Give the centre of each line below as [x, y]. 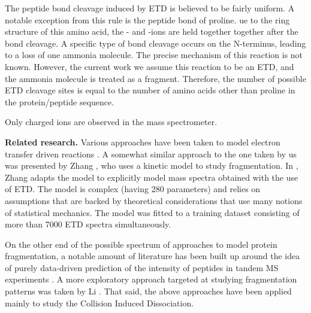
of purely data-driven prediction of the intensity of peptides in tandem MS [142, 267]
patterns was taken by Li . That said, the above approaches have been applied [148, 291]
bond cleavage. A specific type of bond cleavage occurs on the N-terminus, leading [155, 43]
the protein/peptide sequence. [60, 101]
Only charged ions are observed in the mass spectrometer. [111, 122]
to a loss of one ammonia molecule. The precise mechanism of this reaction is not [154, 55]
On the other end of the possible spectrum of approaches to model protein [141, 244]
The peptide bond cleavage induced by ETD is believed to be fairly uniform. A [150, 8]
